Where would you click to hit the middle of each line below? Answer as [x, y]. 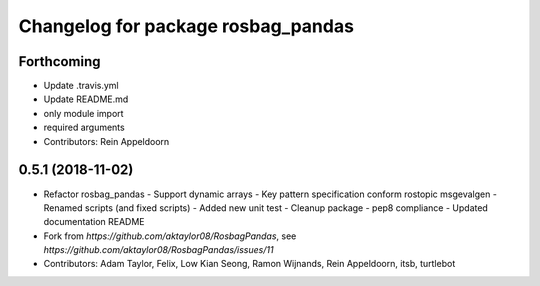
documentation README [94, 222]
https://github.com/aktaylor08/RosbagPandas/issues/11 [158, 250]
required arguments [84, 127]
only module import [83, 113]
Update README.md [86, 99]
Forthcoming [59, 61]
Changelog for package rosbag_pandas [186, 26]
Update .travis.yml [81, 86]
